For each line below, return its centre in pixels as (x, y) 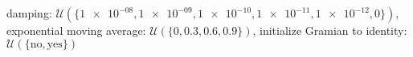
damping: (29, 13)
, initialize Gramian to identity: (330, 30)
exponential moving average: (76, 30)
